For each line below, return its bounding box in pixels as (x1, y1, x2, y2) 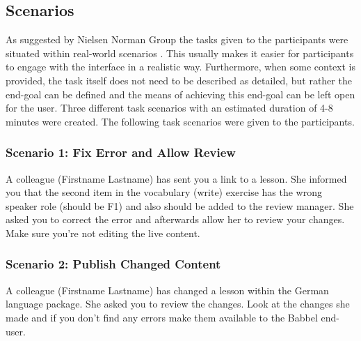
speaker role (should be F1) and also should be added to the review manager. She (6, 198, 354, 213)
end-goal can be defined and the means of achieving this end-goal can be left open (6, 86, 355, 101)
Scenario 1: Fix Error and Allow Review (6, 144, 236, 161)
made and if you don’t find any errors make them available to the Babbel (6, 310, 318, 324)
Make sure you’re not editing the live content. (6, 225, 200, 240)
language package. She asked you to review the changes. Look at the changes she (6, 296, 350, 311)
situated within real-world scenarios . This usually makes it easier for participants (6, 45, 354, 60)
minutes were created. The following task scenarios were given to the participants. (6, 114, 355, 128)
